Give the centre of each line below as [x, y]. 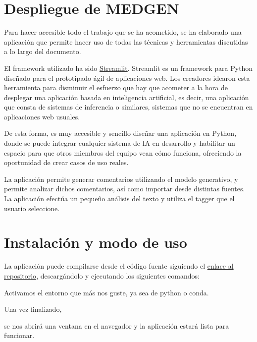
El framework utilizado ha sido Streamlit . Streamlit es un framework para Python [128, 68]
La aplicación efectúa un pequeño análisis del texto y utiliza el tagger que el [119, 199]
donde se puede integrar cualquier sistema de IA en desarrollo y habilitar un [120, 143]
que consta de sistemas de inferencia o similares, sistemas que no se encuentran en [128, 107]
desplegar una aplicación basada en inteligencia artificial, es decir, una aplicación [127, 97]
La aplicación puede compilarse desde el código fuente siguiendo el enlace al [119, 266]
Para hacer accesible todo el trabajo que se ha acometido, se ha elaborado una [123, 32]
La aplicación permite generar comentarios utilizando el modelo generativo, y [121, 179]
